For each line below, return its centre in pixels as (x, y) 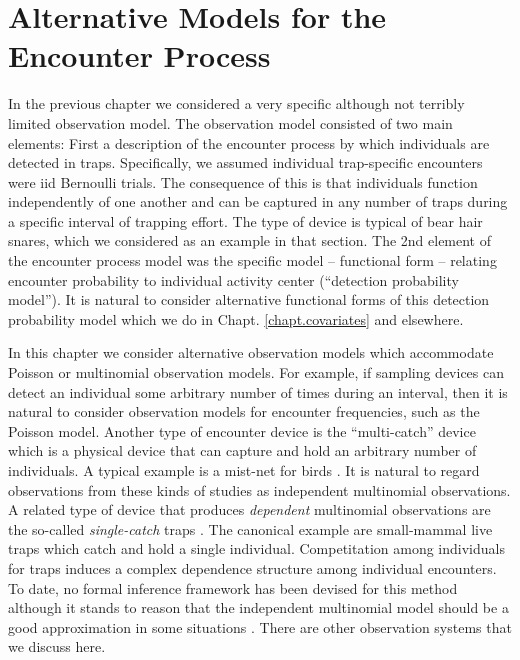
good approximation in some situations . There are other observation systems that (260, 626)
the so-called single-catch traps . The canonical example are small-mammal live (250, 528)
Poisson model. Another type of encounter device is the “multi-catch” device (242, 430)
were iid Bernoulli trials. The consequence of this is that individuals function (243, 181)
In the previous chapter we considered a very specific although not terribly (236, 103)
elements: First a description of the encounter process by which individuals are (249, 142)
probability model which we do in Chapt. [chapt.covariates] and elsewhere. (236, 318)
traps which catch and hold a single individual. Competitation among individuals (256, 548)
